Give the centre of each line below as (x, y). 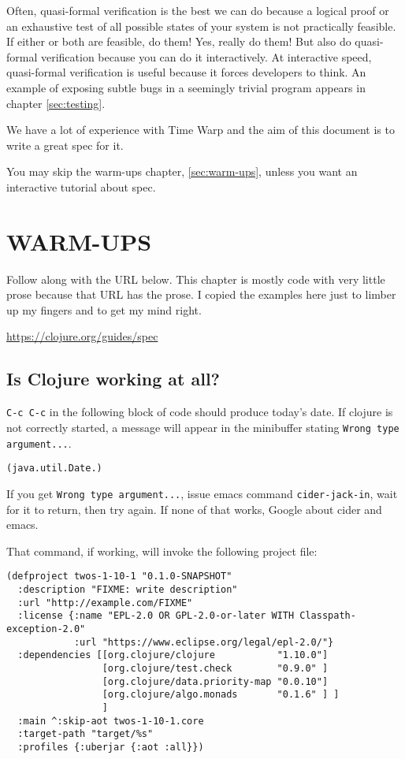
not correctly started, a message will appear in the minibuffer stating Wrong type (203, 427)
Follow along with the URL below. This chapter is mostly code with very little (196, 279)
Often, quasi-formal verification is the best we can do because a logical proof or (198, 10)
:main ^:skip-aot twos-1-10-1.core (111, 721)
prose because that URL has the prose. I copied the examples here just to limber (201, 294)
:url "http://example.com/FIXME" (105, 603)
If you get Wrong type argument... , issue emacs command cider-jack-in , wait (202, 493)
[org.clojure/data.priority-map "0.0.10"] (215, 681)
